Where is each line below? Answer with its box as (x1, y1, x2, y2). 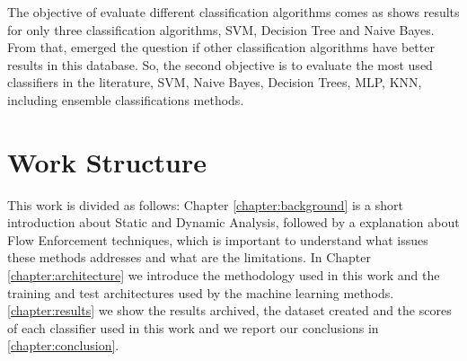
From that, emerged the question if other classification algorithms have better (7, 38, 435, 57)
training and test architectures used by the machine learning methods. (7, 283, 394, 302)
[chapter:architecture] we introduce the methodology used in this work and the (7, 266, 440, 285)
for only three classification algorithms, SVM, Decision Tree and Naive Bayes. (7, 20, 435, 39)
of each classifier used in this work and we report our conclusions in (7, 318, 379, 337)
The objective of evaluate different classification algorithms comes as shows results (7, 3, 460, 21)
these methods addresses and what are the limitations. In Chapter (7, 248, 372, 267)
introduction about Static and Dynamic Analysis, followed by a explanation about (7, 213, 460, 232)
